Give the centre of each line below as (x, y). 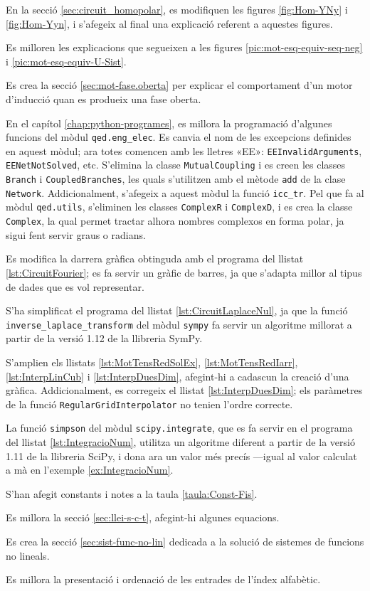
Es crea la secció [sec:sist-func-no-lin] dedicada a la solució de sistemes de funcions (185, 542)
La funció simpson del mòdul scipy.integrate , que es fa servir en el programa (179, 428)
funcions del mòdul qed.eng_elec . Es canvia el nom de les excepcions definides (179, 137)
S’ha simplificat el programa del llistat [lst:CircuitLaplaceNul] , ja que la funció (177, 310)
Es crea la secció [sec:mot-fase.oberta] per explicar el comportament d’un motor (179, 85)
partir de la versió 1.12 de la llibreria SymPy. (104, 338)
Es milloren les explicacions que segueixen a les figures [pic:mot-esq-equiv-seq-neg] (184, 47)
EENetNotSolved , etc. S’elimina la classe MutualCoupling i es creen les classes (176, 165)
